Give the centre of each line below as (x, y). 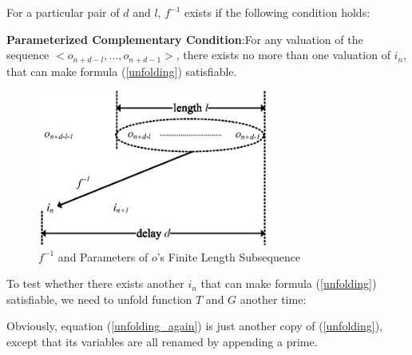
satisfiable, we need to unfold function (99, 299)
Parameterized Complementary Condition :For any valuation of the (185, 39)
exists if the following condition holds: (277, 12)
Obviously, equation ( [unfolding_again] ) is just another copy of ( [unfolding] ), (194, 326)
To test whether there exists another (95, 283)
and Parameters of (103, 256)
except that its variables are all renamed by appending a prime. (162, 341)
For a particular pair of (63, 12)
